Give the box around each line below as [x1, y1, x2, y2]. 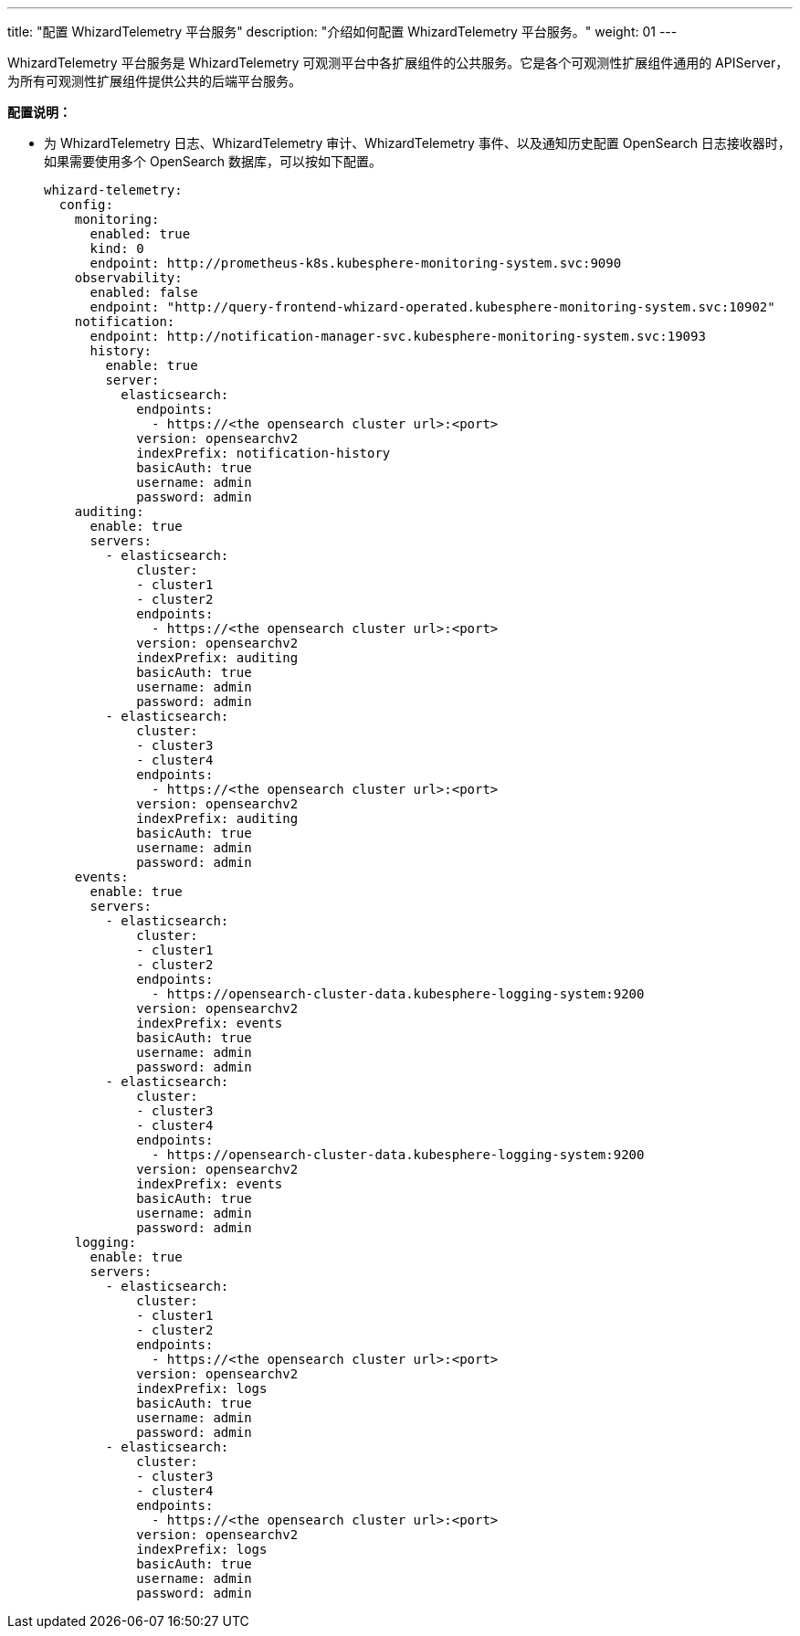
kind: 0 [89, 241, 144, 256]
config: [58, 197, 113, 212]
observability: [74, 270, 183, 285]
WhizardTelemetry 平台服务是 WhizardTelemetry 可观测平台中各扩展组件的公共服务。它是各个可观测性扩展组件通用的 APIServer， [7, 55, 789, 70]
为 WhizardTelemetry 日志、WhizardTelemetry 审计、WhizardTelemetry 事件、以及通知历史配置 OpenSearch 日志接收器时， [44, 135, 791, 151]
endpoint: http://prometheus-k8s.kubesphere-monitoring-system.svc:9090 [89, 256, 622, 270]
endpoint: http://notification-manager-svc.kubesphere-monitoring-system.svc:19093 [89, 329, 706, 343]
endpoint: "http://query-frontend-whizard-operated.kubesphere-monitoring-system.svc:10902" [89, 300, 775, 314]
